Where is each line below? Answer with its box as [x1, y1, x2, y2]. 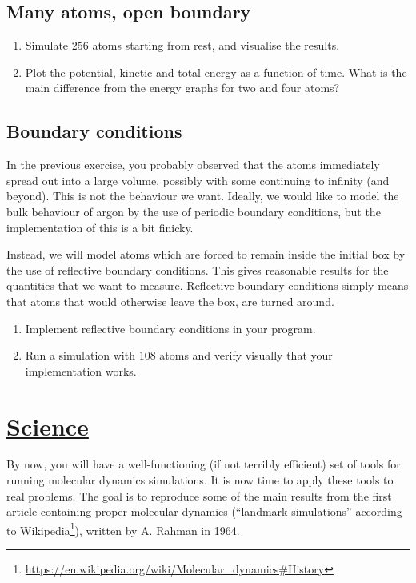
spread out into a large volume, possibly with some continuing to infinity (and [6, 171, 390, 188]
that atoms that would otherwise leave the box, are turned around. [6, 292, 334, 309]
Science [6, 409, 89, 442]
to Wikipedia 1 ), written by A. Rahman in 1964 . [6, 519, 240, 538]
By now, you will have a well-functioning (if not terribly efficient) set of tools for [6, 456, 401, 472]
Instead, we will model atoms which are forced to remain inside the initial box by [6, 246, 406, 263]
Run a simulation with [25, 347, 135, 364]
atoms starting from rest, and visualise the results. [92, 37, 340, 54]
